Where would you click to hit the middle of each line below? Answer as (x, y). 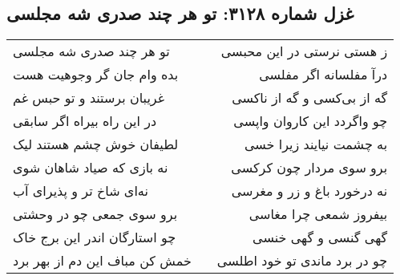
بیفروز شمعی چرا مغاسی (318, 214)
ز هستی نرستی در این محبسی (304, 51)
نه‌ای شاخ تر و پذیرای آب (81, 191)
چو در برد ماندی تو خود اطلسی (302, 261)
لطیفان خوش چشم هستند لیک (96, 144)
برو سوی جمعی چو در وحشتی (95, 214)
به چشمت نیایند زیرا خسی (316, 144)
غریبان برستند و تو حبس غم (89, 98)
